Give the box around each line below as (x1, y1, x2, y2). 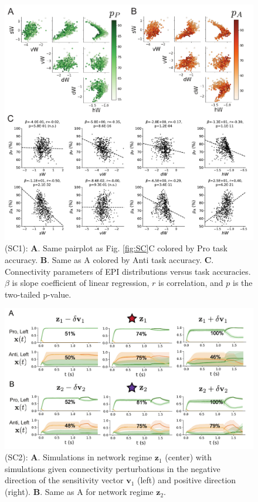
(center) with (165, 451, 212, 463)
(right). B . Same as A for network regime (5, 486, 154, 498)
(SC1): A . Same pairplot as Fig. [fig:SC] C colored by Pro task (5, 242, 228, 254)
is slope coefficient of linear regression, (12, 277, 150, 289)
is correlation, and (158, 277, 223, 289)
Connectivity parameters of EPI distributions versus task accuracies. (5, 265, 251, 277)
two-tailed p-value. (5, 288, 72, 300)
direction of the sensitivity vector (5, 474, 124, 486)
